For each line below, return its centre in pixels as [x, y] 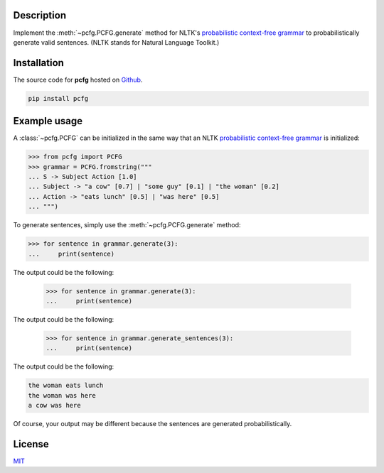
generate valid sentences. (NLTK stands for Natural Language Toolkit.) [116, 42]
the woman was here [62, 395]
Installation [38, 63]
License [31, 444]
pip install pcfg [58, 98]
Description [40, 15]
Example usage [48, 121]
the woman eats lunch [66, 386]
